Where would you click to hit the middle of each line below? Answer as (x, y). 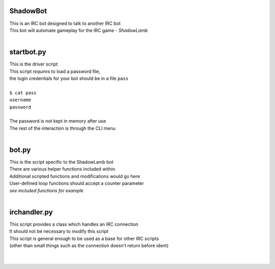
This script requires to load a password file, (55, 71)
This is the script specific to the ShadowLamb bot (62, 162)
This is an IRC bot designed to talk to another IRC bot (65, 23)
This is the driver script (34, 64)
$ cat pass (23, 93)
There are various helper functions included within (62, 169)
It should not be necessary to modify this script (59, 231)
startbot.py (28, 52)
